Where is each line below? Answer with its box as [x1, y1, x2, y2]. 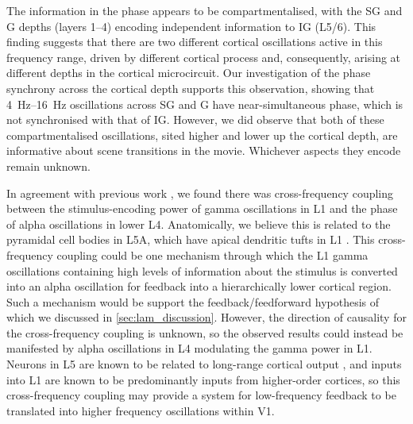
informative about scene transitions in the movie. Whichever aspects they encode [6, 142, 401, 159]
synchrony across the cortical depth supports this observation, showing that [6, 79, 375, 96]
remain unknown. [6, 157, 91, 174]
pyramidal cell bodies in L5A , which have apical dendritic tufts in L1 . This [6, 231, 375, 248]
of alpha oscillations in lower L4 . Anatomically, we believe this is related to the [6, 215, 391, 232]
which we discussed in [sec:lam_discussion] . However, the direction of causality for [6, 309, 407, 326]
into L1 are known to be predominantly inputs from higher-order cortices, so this [6, 371, 400, 387]
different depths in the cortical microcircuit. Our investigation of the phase [6, 64, 371, 81]
